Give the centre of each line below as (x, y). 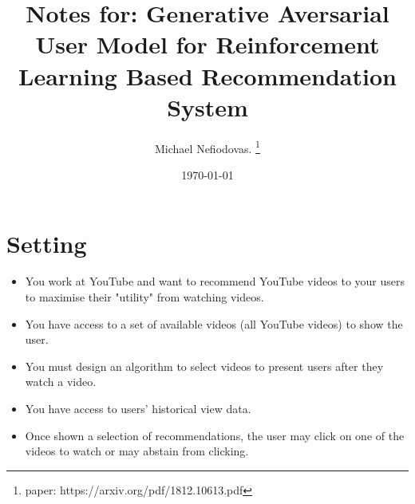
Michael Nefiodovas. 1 (207, 147)
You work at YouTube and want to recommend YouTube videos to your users (215, 281)
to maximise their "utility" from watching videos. (144, 297)
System (207, 106)
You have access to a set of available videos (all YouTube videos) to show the (214, 323)
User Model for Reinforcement (207, 44)
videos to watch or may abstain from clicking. (137, 451)
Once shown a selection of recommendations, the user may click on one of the (215, 435)
